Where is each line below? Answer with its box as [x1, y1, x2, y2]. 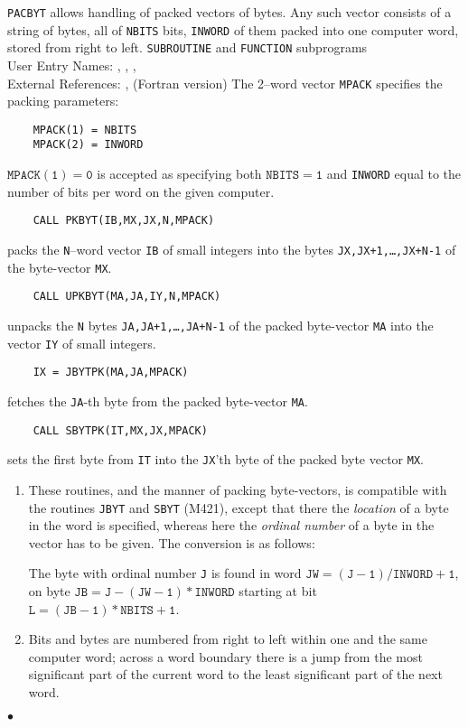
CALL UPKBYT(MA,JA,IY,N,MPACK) [33, 290, 221, 303]
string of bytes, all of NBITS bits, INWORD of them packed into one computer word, [7, 20, 459, 39]
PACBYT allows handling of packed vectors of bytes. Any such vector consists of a [7, 3, 452, 21]
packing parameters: [7, 91, 119, 110]
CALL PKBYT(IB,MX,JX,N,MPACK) [33, 214, 215, 228]
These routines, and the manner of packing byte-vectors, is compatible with [28, 480, 447, 499]
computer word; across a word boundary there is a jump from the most [28, 647, 423, 666]
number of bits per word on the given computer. [7, 182, 275, 200]
